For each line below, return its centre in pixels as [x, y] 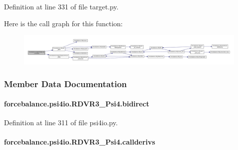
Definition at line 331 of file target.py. [61, 6]
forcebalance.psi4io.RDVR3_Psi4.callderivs [80, 142]
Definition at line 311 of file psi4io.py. [61, 123]
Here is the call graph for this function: [63, 23]
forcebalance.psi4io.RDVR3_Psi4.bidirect [77, 104]
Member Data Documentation [65, 83]
